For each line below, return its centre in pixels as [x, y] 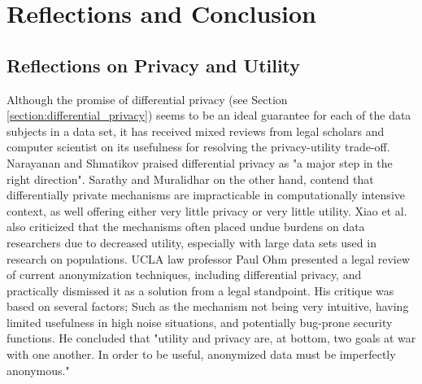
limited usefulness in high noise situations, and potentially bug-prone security [200, 322]
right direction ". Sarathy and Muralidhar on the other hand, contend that [190, 179]
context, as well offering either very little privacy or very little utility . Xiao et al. [207, 210]
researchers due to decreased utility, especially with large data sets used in [191, 242]
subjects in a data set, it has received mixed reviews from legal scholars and [196, 131]
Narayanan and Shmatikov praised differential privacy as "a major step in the [200, 162]
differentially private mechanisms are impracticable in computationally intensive [206, 195]
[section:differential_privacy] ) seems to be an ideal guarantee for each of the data [209, 115]
